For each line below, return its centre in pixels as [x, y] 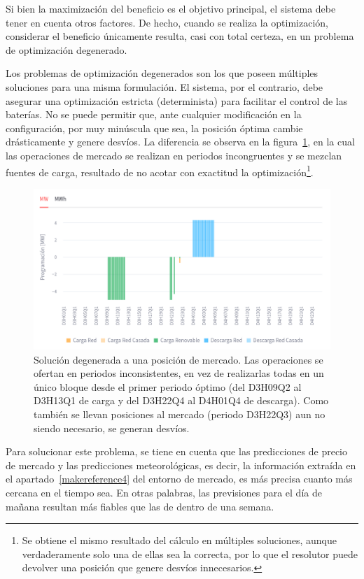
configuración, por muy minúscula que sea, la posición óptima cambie [154, 128]
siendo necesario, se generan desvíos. [112, 428]
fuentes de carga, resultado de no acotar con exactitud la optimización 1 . [160, 171]
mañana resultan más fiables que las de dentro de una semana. [140, 506]
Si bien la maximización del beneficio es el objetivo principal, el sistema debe [171, 8]
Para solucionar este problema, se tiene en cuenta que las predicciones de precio [176, 451]
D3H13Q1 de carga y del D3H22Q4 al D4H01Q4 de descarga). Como [181, 400]
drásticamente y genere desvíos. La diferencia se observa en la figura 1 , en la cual [180, 142]
